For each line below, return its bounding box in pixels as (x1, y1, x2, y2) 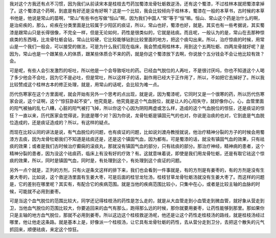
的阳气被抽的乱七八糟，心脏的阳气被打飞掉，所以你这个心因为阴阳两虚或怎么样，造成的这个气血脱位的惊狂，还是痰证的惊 (9, 105, 265, 111)
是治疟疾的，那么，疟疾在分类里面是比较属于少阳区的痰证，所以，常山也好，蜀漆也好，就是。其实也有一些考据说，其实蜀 (9, 22, 265, 28)
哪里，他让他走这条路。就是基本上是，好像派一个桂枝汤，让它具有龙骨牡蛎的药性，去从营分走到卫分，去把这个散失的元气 (9, 219, 265, 225)
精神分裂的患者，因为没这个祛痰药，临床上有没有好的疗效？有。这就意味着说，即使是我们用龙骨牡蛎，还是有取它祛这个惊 (9, 150, 265, 156)
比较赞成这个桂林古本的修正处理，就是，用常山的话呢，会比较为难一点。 (9, 82, 162, 88)
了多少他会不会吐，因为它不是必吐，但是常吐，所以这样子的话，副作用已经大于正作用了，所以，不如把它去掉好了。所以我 (9, 74, 265, 80)
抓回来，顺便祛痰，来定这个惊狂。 (9, 226, 81, 232)
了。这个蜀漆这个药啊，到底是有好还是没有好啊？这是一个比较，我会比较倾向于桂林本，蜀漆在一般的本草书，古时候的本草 (9, 8, 265, 14)
